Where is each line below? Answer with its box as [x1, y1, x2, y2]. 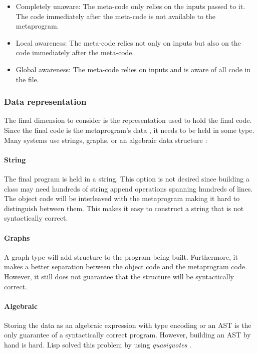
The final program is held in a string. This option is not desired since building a [4, 173, 249, 184]
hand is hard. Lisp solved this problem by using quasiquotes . [4, 339, 191, 350]
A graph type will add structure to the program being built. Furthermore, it [4, 251, 238, 262]
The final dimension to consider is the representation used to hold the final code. [4, 115, 252, 125]
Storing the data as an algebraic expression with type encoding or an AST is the [4, 319, 251, 330]
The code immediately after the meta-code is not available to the [16, 11, 216, 21]
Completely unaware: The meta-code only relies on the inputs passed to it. [16, 1, 245, 11]
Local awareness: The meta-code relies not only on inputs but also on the [16, 37, 241, 48]
